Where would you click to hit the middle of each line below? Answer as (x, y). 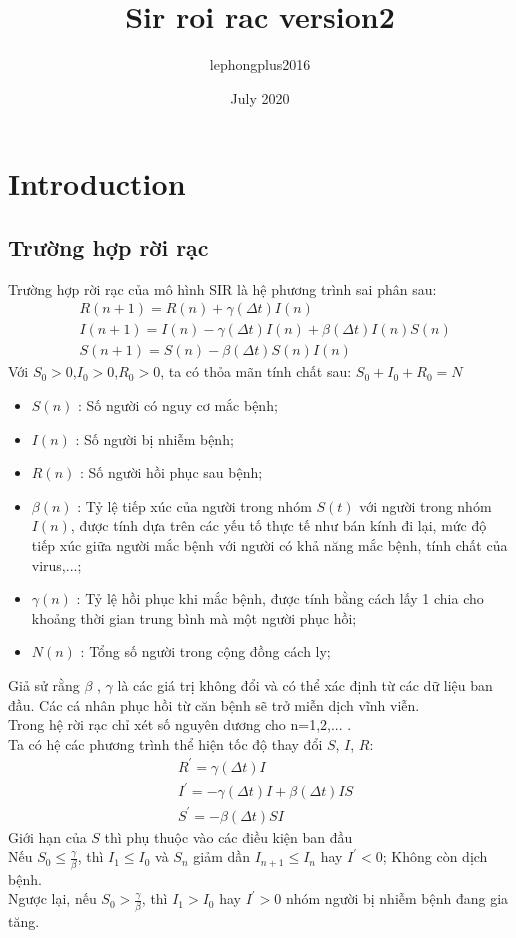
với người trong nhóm (425, 505)
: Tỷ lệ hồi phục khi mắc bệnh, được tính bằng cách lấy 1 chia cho (280, 598)
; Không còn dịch (435, 856)
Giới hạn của (47, 836)
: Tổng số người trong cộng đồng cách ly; (205, 651)
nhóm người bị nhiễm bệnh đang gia (397, 898)
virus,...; (56, 564)
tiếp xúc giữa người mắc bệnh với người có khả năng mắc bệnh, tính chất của (269, 544)
